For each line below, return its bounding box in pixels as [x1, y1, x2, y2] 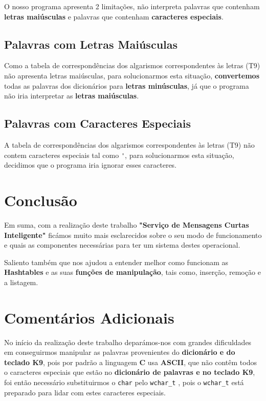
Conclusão [4, 190, 77, 210]
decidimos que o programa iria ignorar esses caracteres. [4, 159, 177, 170]
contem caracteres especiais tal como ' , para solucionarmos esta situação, [4, 149, 234, 160]
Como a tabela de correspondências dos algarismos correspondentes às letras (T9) [4, 60, 260, 71]
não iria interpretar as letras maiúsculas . [4, 90, 139, 101]
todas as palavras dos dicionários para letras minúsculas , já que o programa [4, 80, 249, 91]
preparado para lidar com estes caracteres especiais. [4, 387, 166, 397]
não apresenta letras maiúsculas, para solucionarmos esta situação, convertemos [4, 70, 260, 81]
